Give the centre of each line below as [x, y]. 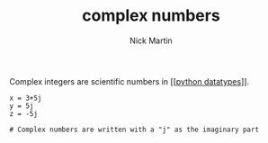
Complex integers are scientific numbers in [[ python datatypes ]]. [130, 81]
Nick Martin [151, 40]
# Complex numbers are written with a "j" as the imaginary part [134, 130]
